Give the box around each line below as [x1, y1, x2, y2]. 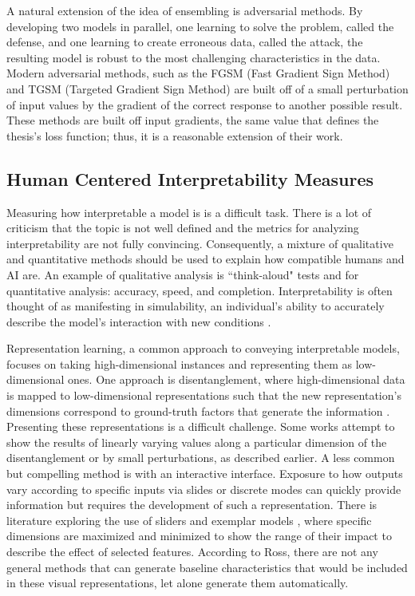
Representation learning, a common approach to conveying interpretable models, [6, 340, 400, 357]
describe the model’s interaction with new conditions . [6, 313, 271, 330]
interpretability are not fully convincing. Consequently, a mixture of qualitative [6, 235, 393, 251]
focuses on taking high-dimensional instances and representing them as [6, 355, 353, 372]
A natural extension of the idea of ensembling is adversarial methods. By [6, 2, 363, 18]
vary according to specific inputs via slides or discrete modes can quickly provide [6, 480, 401, 497]
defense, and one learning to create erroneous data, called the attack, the [6, 34, 363, 50]
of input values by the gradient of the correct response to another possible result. [6, 96, 403, 112]
